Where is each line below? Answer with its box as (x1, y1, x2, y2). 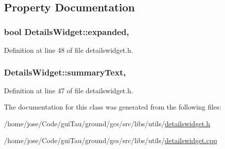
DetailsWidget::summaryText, (4, 66, 126, 78)
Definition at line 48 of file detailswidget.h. (4, 45, 133, 55)
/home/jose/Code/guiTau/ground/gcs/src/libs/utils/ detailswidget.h (4, 118, 210, 128)
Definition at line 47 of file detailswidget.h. (4, 85, 133, 95)
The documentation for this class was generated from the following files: (4, 102, 222, 112)
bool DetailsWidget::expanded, (4, 25, 129, 37)
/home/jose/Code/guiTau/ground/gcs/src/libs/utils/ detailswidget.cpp (4, 135, 217, 145)
